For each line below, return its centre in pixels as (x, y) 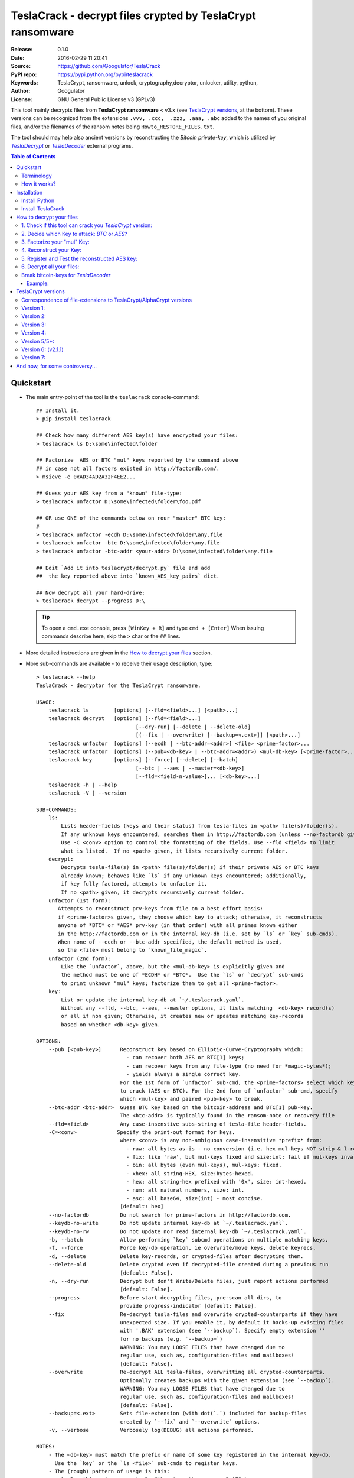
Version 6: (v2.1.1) (43, 349)
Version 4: (34, 333)
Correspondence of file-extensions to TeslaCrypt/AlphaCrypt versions (106, 300)
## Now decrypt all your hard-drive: (91, 592)
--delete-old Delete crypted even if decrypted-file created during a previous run (188, 1265)
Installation (29, 192)
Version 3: (34, 325)
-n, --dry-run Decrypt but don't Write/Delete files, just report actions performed (188, 1281)
